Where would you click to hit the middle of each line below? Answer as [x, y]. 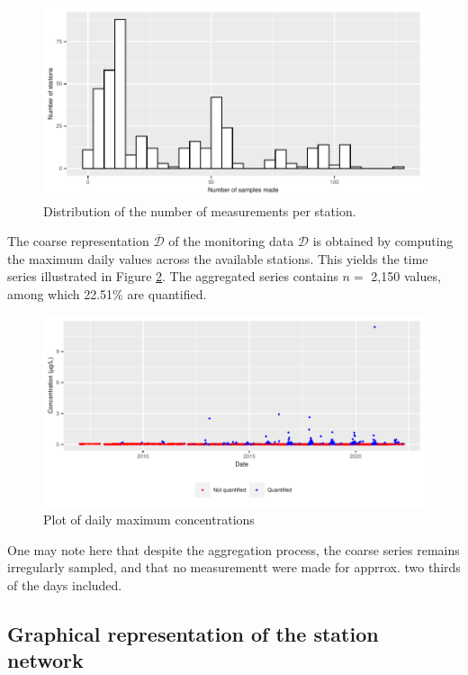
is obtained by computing [383, 241]
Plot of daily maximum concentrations [149, 520]
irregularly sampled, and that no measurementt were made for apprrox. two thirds [234, 567]
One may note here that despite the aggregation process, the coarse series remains [234, 549]
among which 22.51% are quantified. [107, 293]
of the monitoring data [231, 241]
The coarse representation [78, 241]
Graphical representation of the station [193, 633]
